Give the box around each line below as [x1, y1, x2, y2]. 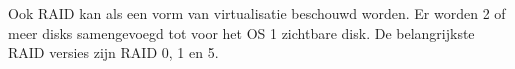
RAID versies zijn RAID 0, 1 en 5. [8, 42, 219, 63]
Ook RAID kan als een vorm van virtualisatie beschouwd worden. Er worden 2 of [8, 3, 506, 23]
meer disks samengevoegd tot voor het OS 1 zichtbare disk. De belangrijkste [8, 22, 475, 43]
